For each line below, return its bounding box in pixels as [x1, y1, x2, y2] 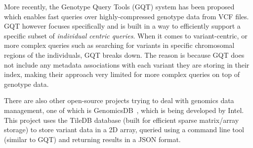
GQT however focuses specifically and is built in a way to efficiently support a [4, 21, 241, 31]
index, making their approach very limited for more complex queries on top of [4, 69, 240, 79]
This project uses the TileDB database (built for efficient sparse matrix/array [4, 114, 239, 125]
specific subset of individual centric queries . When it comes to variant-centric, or [4, 30, 248, 40]
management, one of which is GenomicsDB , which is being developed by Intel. [4, 105, 244, 115]
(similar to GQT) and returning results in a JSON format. [4, 134, 181, 144]
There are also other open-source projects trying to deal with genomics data [4, 95, 234, 106]
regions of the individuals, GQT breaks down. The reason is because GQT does [4, 49, 245, 60]
